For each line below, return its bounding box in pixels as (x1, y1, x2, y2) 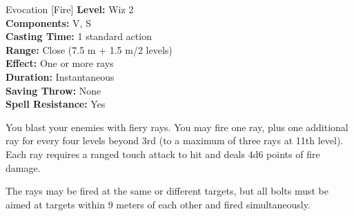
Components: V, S (6, 15, 91, 30)
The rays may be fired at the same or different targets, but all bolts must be (6, 184, 328, 198)
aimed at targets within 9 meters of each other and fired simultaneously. (6, 197, 311, 211)
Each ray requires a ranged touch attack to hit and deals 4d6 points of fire (6, 146, 320, 161)
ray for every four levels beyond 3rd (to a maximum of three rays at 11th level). (6, 133, 344, 148)
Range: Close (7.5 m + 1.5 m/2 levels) (6, 42, 173, 57)
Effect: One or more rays (6, 56, 114, 70)
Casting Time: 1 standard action (6, 29, 152, 43)
